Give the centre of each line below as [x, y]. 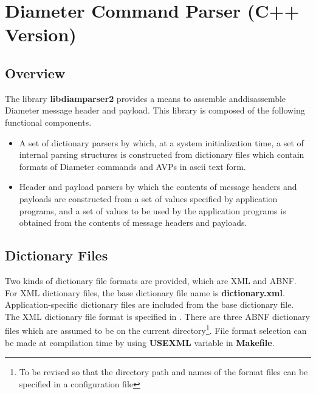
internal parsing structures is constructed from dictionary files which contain [162, 155]
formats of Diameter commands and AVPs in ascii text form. [132, 166]
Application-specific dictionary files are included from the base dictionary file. [149, 304]
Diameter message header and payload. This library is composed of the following [155, 110]
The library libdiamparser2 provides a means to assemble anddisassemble [146, 98]
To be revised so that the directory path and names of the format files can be [163, 372]
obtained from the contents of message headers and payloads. [133, 222]
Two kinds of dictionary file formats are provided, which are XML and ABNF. [151, 280]
